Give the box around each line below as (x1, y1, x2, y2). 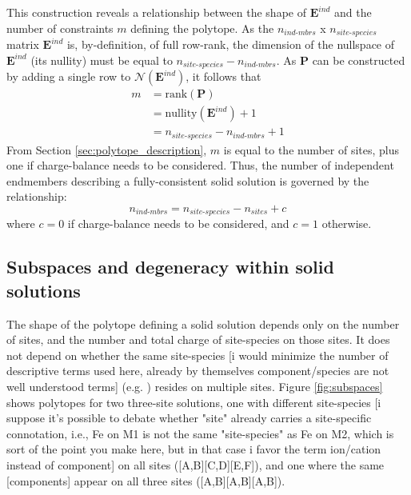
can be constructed (312, 51, 405, 68)
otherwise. (321, 215, 372, 232)
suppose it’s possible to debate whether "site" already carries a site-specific (6, 409, 372, 426)
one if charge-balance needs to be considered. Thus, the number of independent (6, 157, 394, 174)
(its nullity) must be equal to (30, 51, 173, 68)
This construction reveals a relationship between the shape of (6, 4, 306, 20)
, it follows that (186, 68, 261, 85)
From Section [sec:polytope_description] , (6, 141, 207, 158)
